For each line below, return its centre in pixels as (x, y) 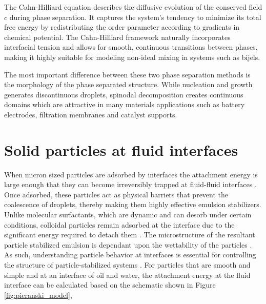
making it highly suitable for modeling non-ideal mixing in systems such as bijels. (132, 57)
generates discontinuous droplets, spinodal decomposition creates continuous (124, 94)
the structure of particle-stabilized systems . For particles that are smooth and (127, 265)
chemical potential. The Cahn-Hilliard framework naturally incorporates (117, 37)
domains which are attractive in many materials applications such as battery (125, 104)
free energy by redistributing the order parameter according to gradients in (122, 27)
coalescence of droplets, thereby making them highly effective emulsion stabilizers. (133, 204)
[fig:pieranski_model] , (38, 295)
